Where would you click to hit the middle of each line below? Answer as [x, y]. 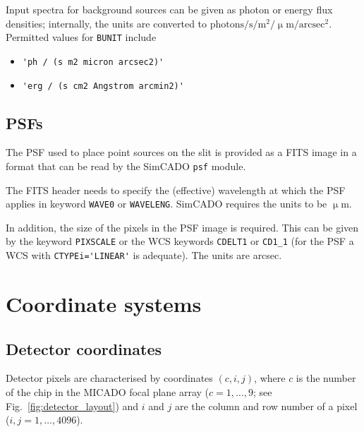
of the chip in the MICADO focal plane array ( [108, 391]
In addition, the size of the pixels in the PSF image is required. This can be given [182, 227]
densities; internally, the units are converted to [107, 23]
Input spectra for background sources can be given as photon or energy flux [169, 9]
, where [270, 378]
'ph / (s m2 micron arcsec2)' [93, 62]
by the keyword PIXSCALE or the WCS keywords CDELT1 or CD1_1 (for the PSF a [180, 241]
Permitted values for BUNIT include [81, 37]
